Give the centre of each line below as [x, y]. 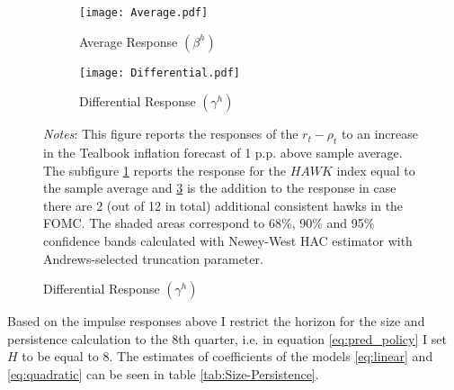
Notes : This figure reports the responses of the [171, 134]
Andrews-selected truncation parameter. [153, 258]
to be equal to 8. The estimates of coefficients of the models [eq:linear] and [227, 356]
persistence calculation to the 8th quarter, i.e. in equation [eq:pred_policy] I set [227, 338]
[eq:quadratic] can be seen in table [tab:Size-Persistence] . [163, 374]
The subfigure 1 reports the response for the [165, 170]
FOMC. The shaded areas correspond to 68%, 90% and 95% [209, 223]
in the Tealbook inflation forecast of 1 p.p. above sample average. [223, 153]
